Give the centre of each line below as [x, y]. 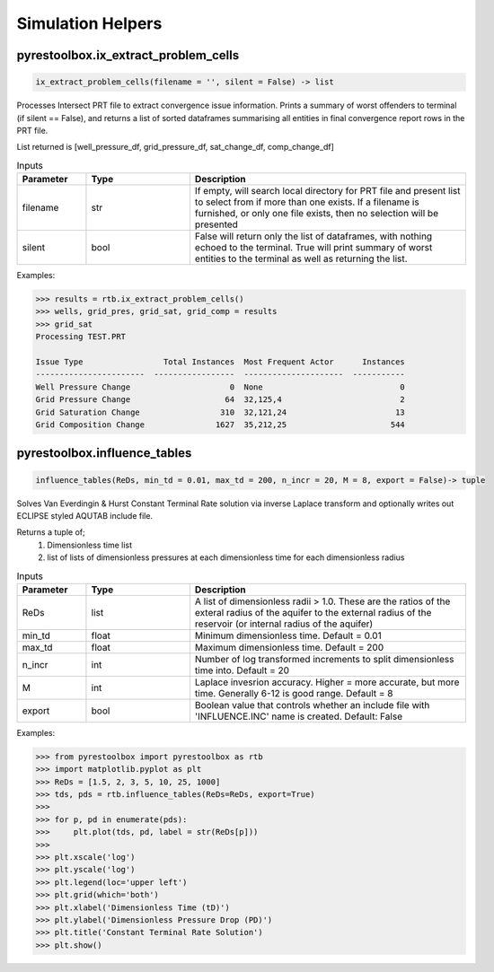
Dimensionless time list [89, 545]
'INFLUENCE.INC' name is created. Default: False [299, 716]
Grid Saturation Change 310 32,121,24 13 [221, 412]
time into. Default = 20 [242, 670]
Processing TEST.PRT [80, 337]
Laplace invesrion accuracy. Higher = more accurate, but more [327, 682]
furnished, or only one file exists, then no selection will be [317, 214]
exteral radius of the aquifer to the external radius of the [313, 612]
